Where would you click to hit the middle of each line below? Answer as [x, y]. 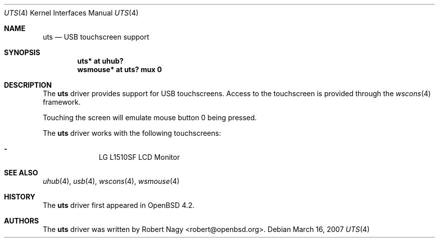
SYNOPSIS [22, 52]
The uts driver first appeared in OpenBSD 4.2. [119, 205]
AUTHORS [22, 221]
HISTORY [20, 197]
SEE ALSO [21, 173]
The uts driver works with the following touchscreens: [132, 133]
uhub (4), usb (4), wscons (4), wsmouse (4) [111, 181]
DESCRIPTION [28, 85]
